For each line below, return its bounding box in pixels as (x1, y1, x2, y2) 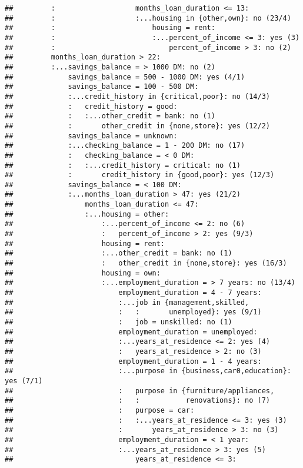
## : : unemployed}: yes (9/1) (5, 308, 262, 317)
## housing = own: (5, 268, 161, 277)
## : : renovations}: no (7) (5, 396, 271, 405)
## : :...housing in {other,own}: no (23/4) (5, 14, 291, 22)
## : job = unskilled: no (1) (5, 318, 232, 326)
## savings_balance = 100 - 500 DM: (5, 82, 199, 91)
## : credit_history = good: (5, 102, 178, 111)
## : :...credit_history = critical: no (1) (5, 161, 241, 170)
